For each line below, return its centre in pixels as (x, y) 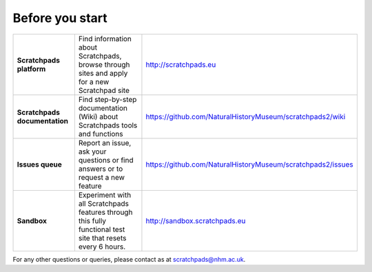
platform (31, 69)
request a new (102, 177)
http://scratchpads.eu (181, 64)
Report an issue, (105, 143)
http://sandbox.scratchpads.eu (196, 220)
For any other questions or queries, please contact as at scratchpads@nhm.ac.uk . (129, 259)
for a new (94, 81)
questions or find (106, 160)
